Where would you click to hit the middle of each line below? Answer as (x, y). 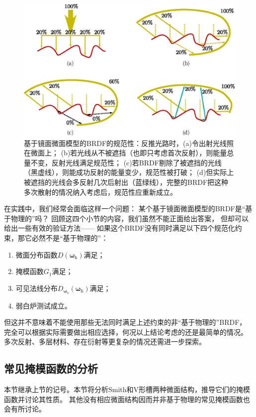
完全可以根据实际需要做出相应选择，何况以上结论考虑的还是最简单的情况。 (126, 332)
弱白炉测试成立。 (43, 305)
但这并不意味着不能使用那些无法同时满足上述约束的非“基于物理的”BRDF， (125, 322)
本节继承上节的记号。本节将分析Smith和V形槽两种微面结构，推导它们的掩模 (127, 389)
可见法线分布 (37, 288)
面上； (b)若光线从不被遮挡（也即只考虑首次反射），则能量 (132, 153)
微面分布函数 (37, 254)
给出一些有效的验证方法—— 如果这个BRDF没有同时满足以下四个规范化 (120, 228)
